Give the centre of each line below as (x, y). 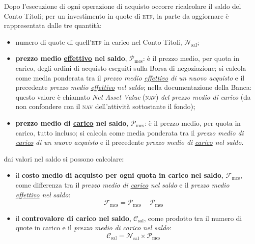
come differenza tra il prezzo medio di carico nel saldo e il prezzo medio (122, 184)
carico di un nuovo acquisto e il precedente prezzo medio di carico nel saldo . (129, 142)
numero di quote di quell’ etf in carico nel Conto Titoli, (99, 41)
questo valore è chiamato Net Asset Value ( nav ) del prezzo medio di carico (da (133, 96)
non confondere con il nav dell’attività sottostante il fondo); (105, 106)
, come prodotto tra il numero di (193, 218)
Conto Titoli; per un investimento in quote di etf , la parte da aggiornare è (116, 15)
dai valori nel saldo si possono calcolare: (64, 158)
